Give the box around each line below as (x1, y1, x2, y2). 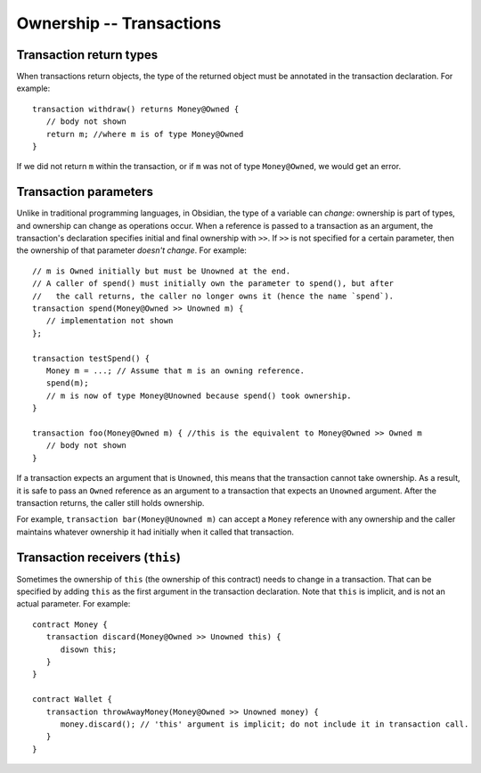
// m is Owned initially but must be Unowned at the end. (32, 265, 291, 276)
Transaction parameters (16, 184, 154, 199)
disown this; (60, 644, 118, 655)
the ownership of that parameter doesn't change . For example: (16, 245, 247, 256)
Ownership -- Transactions (16, 13, 222, 33)
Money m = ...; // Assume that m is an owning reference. (45, 366, 305, 376)
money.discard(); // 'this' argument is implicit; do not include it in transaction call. (60, 719, 469, 729)
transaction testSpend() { (32, 353, 151, 363)
